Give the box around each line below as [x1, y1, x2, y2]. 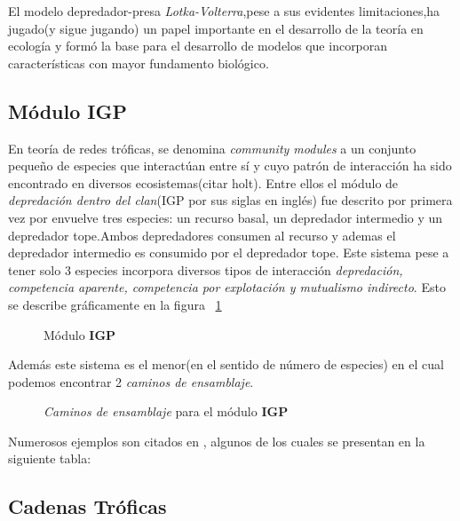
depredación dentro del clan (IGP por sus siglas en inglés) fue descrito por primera [8, 191, 453, 209]
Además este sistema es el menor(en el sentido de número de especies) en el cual [8, 355, 444, 374]
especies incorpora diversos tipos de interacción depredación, [75, 260, 403, 279]
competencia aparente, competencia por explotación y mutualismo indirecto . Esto [8, 278, 446, 296]
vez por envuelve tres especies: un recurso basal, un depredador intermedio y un [8, 208, 443, 226]
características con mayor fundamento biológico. [8, 53, 269, 72]
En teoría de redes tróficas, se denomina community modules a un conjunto [8, 138, 416, 157]
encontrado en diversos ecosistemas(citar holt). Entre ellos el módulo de [8, 173, 399, 192]
